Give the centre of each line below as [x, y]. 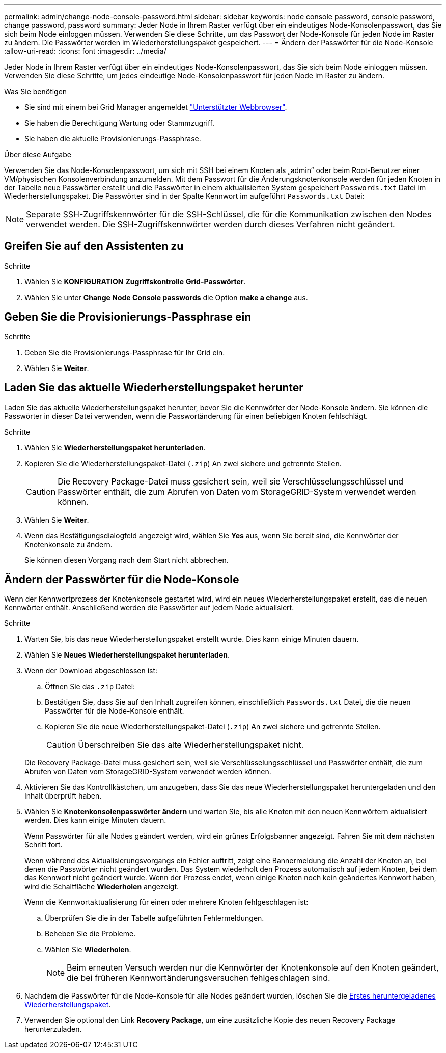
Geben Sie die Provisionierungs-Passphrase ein [128, 317]
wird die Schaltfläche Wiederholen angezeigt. [102, 887]
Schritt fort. [44, 845]
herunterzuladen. [53, 1029]
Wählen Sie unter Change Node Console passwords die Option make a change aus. [166, 297]
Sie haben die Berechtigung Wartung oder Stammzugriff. [119, 123]
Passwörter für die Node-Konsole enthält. [115, 711]
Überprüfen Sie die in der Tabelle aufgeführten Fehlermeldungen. [155, 918]
